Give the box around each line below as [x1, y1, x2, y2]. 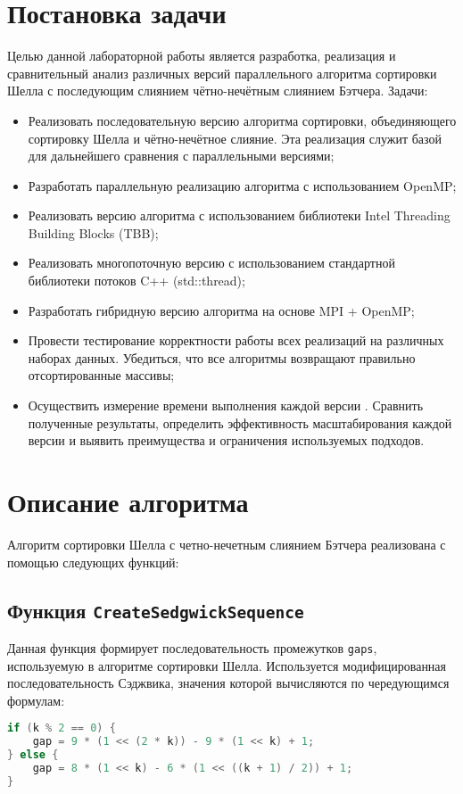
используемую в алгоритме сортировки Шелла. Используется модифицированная [7, 656, 447, 674]
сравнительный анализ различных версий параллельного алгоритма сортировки [7, 63, 437, 82]
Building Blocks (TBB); [28, 223, 159, 242]
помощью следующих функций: [7, 552, 179, 571]
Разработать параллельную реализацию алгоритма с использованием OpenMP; [28, 176, 457, 194]
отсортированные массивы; [28, 366, 175, 385]
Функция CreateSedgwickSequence [7, 596, 304, 624]
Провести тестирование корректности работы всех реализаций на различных [28, 331, 444, 350]
